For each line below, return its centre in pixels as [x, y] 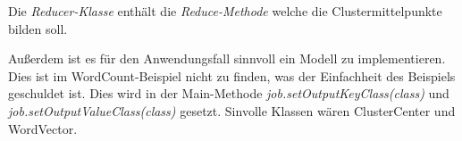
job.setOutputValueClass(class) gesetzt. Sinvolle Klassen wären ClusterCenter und [232, 110]
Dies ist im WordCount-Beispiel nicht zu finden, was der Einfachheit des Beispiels [232, 75]
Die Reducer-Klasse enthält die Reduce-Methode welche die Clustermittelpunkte [225, 11]
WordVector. [43, 128]
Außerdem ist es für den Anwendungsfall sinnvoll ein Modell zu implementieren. [227, 58]
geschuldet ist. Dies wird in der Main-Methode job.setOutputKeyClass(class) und [229, 93]
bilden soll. [38, 28]
